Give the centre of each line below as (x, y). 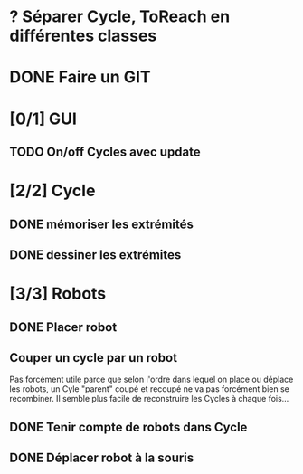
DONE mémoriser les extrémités (102, 224)
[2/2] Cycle (52, 191)
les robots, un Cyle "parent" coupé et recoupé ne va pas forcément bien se (149, 389)
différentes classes (83, 36)
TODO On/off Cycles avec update (105, 152)
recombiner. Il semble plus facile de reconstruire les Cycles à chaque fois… (149, 399)
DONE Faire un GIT (80, 77)
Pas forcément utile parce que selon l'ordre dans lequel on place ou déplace (151, 379)
